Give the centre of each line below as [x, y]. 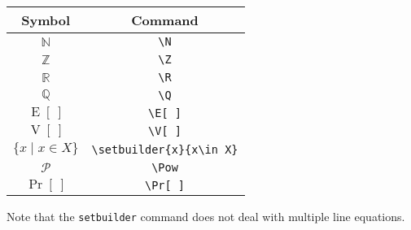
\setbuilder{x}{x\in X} [165, 149]
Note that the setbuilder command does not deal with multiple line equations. [206, 216]
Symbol [46, 20]
